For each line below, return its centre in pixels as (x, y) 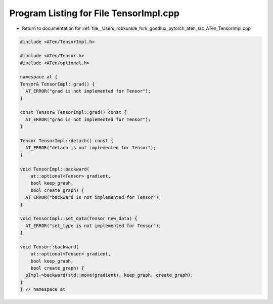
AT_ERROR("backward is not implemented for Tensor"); (94, 198)
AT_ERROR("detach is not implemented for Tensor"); (91, 148)
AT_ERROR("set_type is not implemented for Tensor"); (94, 226)
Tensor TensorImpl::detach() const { (67, 141)
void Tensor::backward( (50, 247)
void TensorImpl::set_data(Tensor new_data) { (79, 219)
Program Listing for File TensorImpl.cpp (94, 13)
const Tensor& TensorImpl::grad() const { (73, 112)
